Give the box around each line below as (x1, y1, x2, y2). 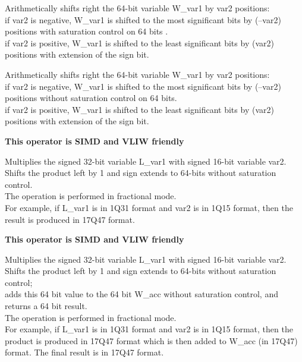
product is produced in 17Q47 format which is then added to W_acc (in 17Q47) (5, 334, 298, 347)
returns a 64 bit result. (5, 300, 87, 312)
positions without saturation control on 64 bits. (5, 92, 177, 104)
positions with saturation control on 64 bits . (5, 25, 168, 37)
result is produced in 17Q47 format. (5, 213, 135, 225)
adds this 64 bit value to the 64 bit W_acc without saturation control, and (5, 288, 278, 300)
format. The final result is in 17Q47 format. (5, 346, 164, 358)
